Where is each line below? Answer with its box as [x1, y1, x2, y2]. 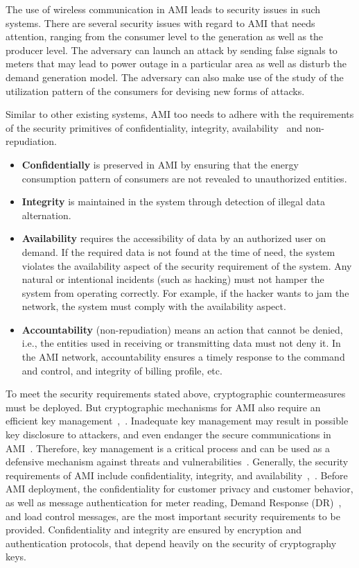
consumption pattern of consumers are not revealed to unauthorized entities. [21, 171, 347, 185]
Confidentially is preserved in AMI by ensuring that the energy [21, 157, 299, 171]
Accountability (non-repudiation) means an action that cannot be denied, [21, 322, 343, 336]
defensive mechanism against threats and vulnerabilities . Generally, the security [6, 454, 349, 469]
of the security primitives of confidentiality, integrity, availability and [6, 120, 303, 135]
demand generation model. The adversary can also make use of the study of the [6, 69, 344, 84]
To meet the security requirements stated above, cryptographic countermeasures [6, 386, 346, 401]
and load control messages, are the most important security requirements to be [6, 508, 340, 523]
